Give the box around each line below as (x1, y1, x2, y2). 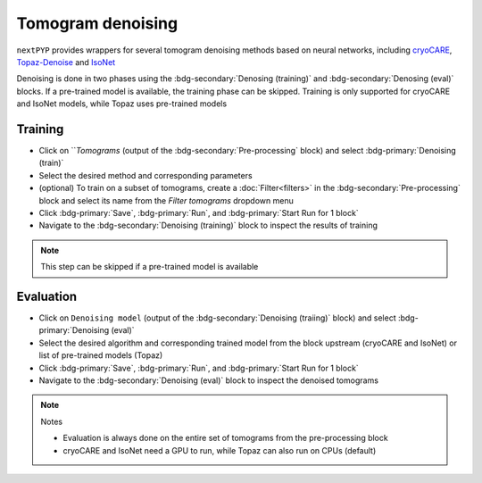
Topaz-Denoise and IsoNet (16, 56, 116, 67)
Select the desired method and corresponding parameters (38, 170, 253, 180)
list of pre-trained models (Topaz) (38, 350, 163, 361)
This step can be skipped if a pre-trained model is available (40, 262, 259, 272)
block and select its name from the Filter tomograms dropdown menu (38, 195, 294, 205)
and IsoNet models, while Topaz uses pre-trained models (16, 98, 228, 109)
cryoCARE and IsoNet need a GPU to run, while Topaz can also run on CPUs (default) (62, 445, 377, 455)
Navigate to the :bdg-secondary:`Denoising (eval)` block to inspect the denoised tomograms (38, 375, 379, 386)
